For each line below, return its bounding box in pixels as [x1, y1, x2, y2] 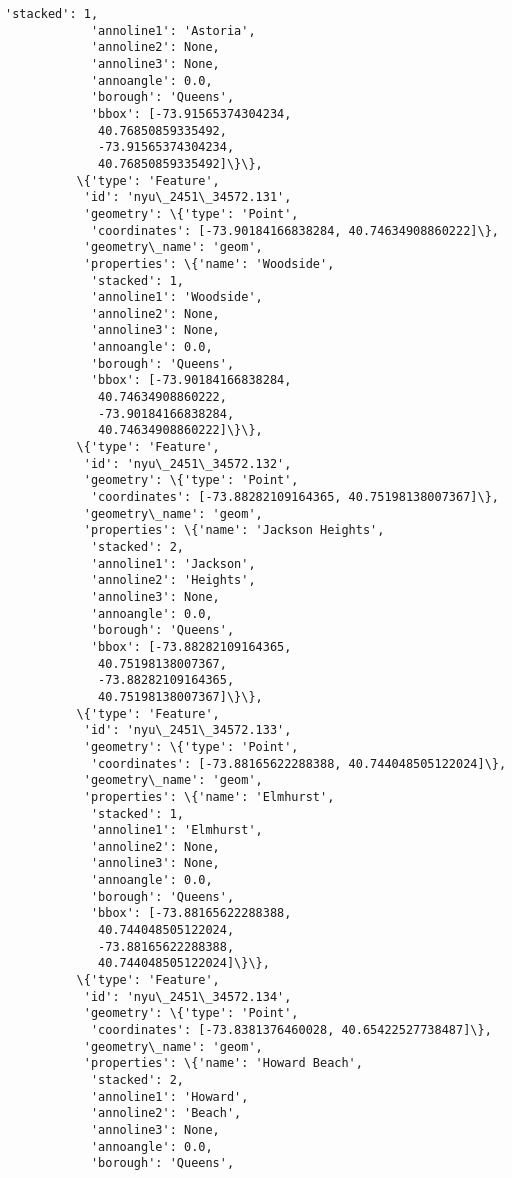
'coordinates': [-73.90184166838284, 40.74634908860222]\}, [90, 223, 499, 238]
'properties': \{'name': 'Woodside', [83, 256, 335, 271]
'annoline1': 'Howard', [90, 1089, 249, 1104]
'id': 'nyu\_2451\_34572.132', [83, 456, 292, 471]
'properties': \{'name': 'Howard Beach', [83, 1056, 363, 1071]
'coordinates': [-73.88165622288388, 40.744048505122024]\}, [90, 756, 507, 771]
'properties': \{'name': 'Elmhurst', [83, 789, 335, 804]
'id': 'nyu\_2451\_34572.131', [83, 190, 292, 205]
